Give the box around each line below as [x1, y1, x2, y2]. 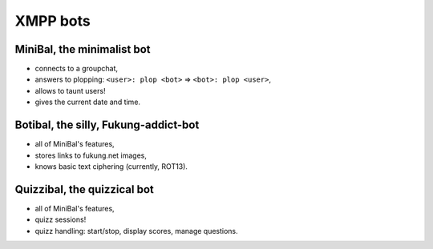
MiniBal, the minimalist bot [14, 42, 152, 56]
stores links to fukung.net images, [34, 151, 148, 160]
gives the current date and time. [34, 97, 140, 107]
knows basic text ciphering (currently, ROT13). [34, 161, 188, 171]
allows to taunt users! [34, 86, 106, 95]
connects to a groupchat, [34, 64, 119, 74]
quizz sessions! [34, 215, 87, 224]
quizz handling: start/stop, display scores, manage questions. [34, 226, 238, 235]
